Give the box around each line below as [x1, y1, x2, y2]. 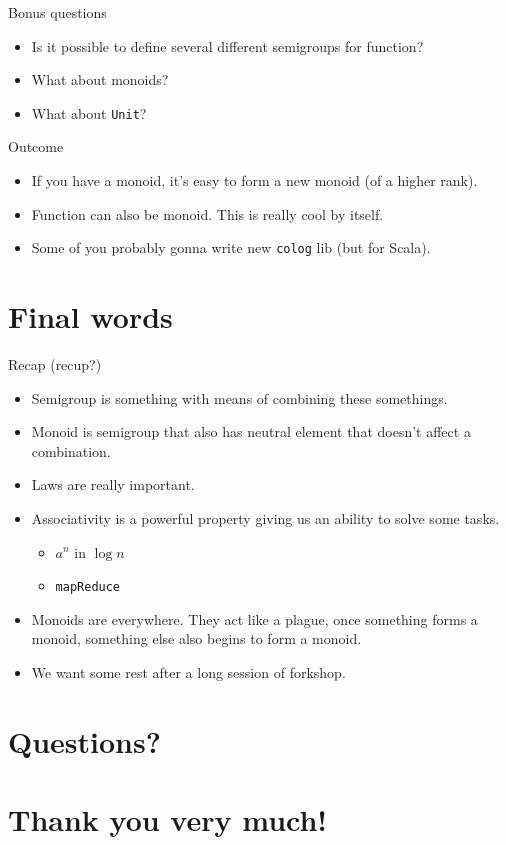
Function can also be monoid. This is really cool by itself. [31, 203, 384, 224]
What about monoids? [31, 69, 169, 90]
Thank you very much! [8, 799, 328, 840]
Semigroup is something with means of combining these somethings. [31, 387, 448, 408]
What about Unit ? [31, 102, 147, 123]
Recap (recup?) [8, 354, 102, 374]
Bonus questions [8, 2, 107, 22]
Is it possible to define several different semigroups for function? [31, 35, 424, 56]
